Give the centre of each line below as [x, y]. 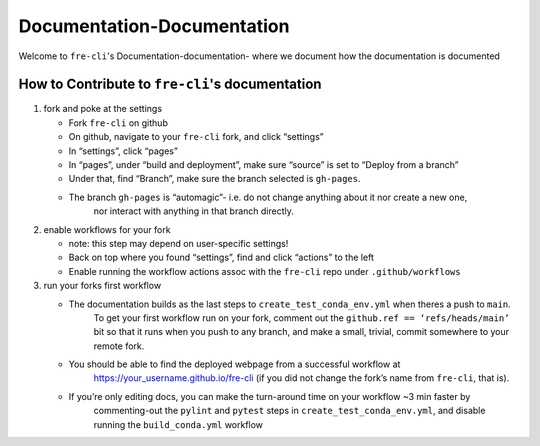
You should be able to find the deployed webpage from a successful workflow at [234, 364]
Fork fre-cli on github [118, 122]
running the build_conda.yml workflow [178, 424]
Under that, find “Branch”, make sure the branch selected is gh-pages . [214, 179]
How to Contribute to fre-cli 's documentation [170, 84]
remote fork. [119, 346]
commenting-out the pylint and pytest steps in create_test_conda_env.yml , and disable [289, 411]
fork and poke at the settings [103, 109]
